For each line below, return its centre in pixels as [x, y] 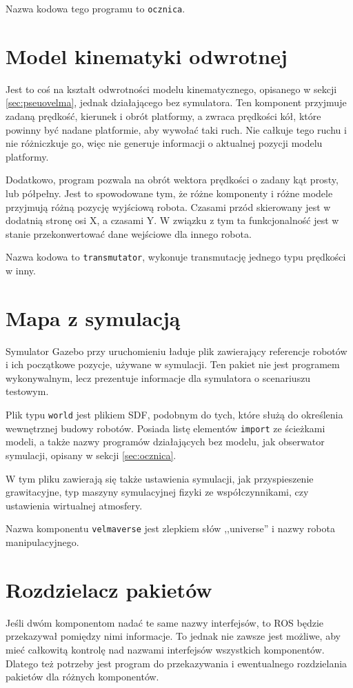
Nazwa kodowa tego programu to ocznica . [95, 8]
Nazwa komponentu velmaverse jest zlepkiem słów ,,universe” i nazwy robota [170, 528]
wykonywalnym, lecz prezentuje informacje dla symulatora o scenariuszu [158, 377]
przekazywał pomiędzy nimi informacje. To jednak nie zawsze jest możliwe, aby [173, 636]
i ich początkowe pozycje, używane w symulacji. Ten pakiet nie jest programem [173, 364]
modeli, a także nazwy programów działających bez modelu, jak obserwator [165, 442]
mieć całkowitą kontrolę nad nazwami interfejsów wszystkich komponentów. [165, 649]
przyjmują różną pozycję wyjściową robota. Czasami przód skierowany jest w [168, 206]
